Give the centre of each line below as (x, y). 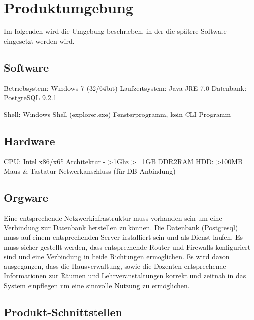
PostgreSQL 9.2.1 (30, 98)
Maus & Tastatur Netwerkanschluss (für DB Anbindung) (90, 171)
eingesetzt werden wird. (39, 41)
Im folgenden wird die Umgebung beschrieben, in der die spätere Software (115, 31)
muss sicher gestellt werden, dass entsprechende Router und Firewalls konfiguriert (127, 247)
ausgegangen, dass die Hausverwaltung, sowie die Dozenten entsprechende (115, 266)
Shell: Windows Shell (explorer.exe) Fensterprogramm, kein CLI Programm (118, 114)
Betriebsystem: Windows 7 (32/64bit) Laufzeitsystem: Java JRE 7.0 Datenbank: (125, 88)
